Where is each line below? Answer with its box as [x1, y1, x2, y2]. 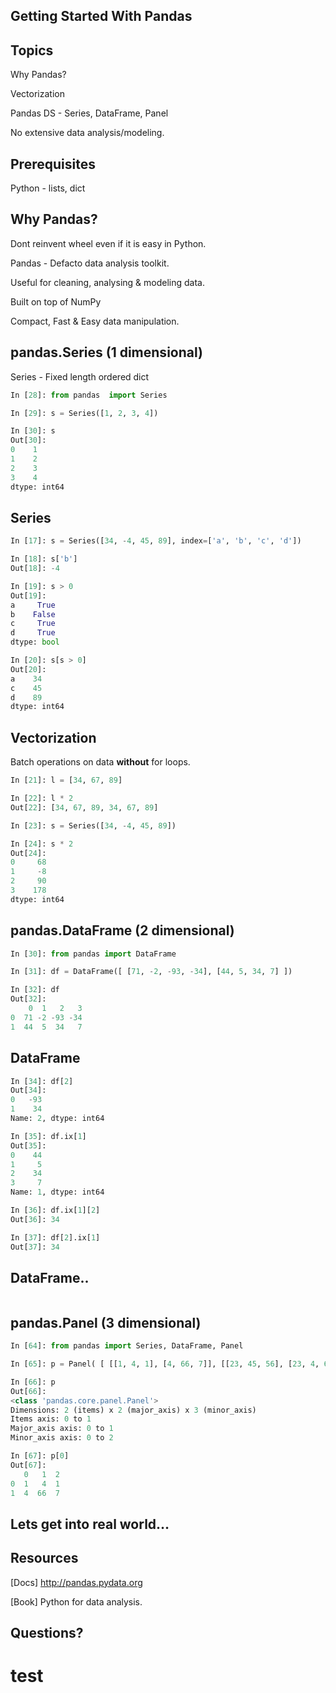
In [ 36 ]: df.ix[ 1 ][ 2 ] [10, 1205, 101, 1216]
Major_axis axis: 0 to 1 [10, 1424, 114, 1434]
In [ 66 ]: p [10, 1377, 56, 1387]
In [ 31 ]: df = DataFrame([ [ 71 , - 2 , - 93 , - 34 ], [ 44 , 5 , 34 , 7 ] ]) [10, 967, 293, 977]
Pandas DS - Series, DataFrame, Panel [10, 107, 169, 119]
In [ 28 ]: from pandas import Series [10, 390, 168, 400]
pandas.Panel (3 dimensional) [10, 1314, 202, 1331]
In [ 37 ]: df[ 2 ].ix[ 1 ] [10, 1232, 101, 1243]
